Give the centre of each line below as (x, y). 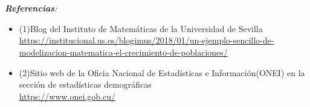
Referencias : (31, 8)
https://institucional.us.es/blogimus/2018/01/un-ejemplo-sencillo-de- (147, 40)
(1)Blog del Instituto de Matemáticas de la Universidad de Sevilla (141, 28)
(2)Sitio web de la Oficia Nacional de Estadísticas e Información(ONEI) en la (162, 72)
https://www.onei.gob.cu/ (67, 96)
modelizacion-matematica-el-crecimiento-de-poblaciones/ (123, 52)
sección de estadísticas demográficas (85, 84)
